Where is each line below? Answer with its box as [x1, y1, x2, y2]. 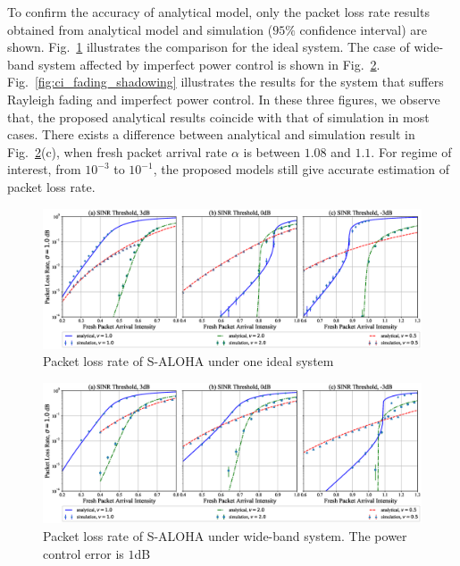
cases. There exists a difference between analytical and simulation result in [7, 125, 415, 144]
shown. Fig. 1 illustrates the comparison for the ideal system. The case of [7, 37, 410, 56]
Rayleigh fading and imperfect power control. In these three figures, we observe [7, 89, 440, 108]
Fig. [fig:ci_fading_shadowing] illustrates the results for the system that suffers [7, 72, 444, 91]
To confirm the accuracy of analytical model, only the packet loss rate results [7, 3, 430, 21]
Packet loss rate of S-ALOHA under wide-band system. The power [43, 527, 407, 545]
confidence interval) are [299, 20, 428, 38]
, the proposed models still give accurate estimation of [153, 160, 449, 179]
